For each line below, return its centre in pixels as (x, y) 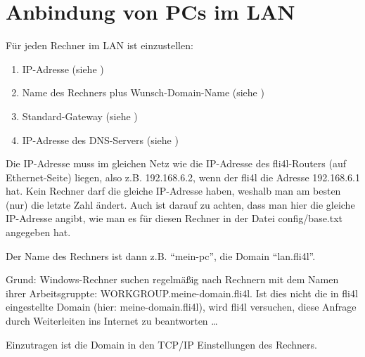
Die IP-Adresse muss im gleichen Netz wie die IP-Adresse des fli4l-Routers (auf (176, 163)
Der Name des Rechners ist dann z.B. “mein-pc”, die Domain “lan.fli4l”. (161, 255)
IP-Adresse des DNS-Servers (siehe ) (100, 139)
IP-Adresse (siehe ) (63, 69)
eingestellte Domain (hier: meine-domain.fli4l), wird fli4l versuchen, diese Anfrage (181, 307)
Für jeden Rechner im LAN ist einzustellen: (100, 45)
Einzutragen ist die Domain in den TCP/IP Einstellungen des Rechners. (161, 344)
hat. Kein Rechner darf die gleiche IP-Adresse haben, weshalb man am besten (173, 191)
